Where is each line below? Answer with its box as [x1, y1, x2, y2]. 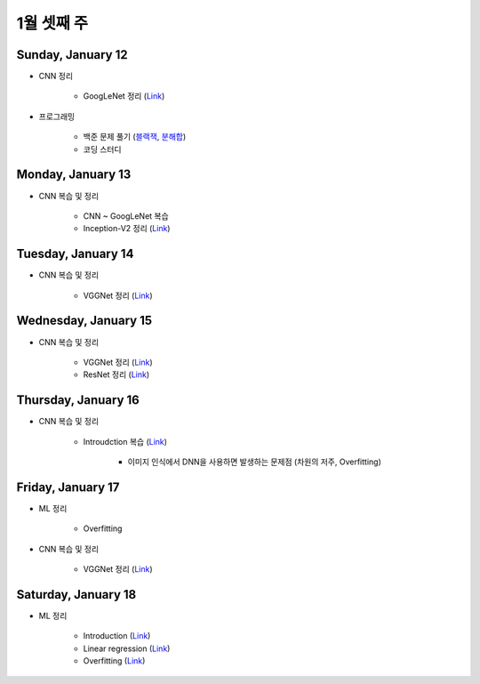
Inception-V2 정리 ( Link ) [83, 223, 171, 234]
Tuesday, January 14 [16, 246, 134, 262]
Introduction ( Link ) [83, 631, 151, 641]
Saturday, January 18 [16, 587, 137, 602]
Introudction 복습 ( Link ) [83, 436, 168, 447]
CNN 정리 [38, 71, 74, 82]
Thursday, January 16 [16, 392, 140, 408]
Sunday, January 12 [16, 47, 128, 62]
